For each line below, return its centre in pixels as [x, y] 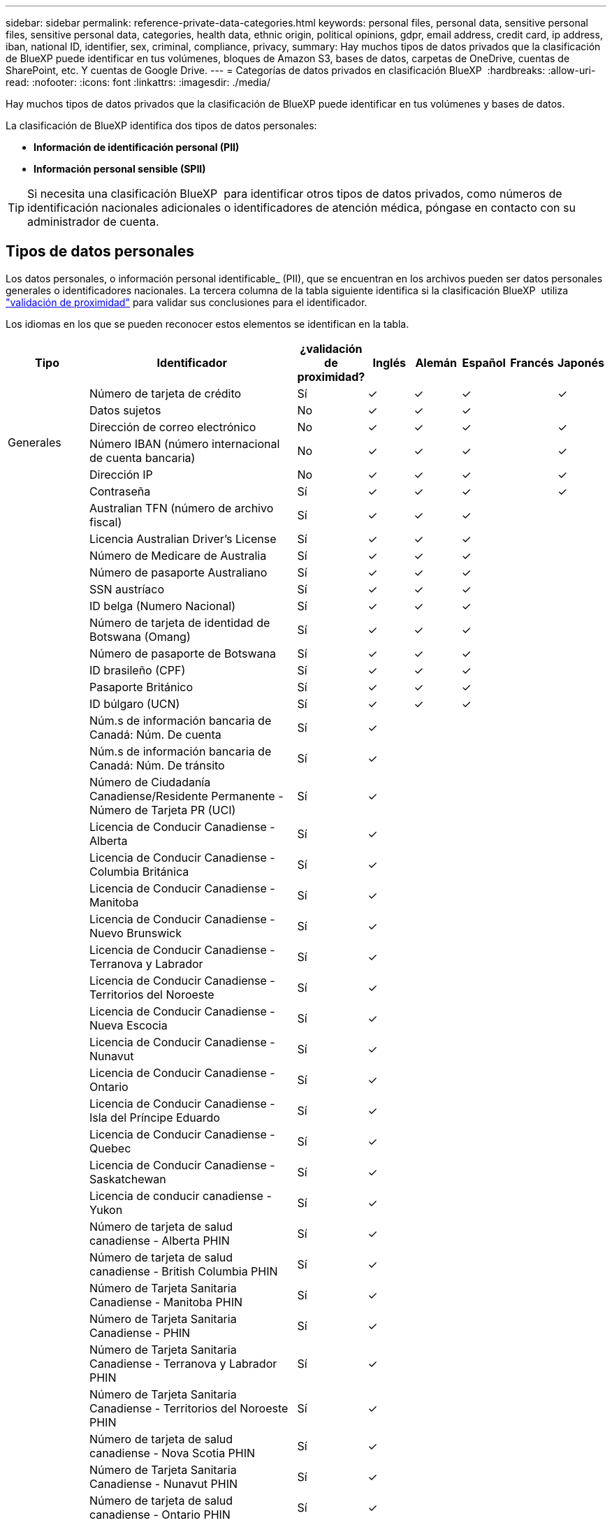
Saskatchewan [127, 1179]
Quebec [110, 1148]
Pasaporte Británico [141, 687]
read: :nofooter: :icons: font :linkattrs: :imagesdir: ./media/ [138, 82]
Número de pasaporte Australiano [178, 572]
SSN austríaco [126, 589]
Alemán [436, 362]
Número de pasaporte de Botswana [182, 653]
